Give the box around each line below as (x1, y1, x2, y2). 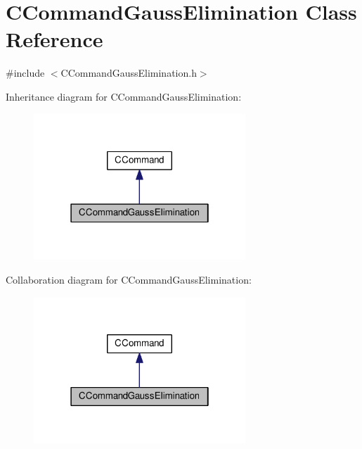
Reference (6, 25, 103, 53)
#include (6, 65, 45, 80)
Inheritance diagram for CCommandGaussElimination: (6, 89, 242, 103)
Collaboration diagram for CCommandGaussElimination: (6, 272, 252, 287)
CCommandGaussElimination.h (60, 65, 197, 80)
